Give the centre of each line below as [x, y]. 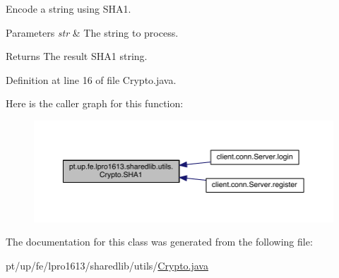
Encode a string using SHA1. [69, 8]
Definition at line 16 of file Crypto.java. [91, 79]
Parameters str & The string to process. [92, 32]
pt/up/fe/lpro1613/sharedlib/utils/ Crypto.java [107, 265]
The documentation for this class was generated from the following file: [159, 242]
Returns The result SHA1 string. [77, 56]
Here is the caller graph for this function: [95, 103]
